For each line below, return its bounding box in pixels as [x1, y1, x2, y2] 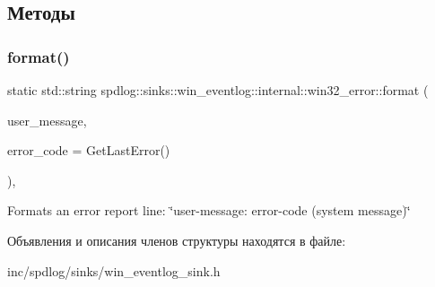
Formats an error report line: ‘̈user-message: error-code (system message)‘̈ [7, 201, 411, 220]
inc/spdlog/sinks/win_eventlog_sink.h [7, 261, 221, 280]
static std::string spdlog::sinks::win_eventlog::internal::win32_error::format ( [7, 81, 429, 99]
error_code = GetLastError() [7, 141, 170, 160]
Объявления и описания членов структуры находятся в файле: [7, 230, 346, 249]
